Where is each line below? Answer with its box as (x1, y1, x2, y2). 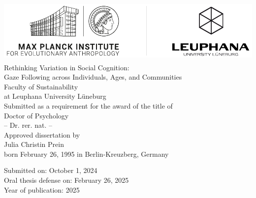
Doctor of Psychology (4, 110, 69, 120)
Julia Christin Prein (4, 139, 64, 149)
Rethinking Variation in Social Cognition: (4, 62, 129, 72)
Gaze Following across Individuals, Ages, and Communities (4, 72, 182, 82)
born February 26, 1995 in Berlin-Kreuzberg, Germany (4, 148, 169, 159)
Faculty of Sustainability (4, 81, 78, 91)
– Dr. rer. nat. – (4, 120, 52, 130)
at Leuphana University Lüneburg (4, 91, 106, 101)
